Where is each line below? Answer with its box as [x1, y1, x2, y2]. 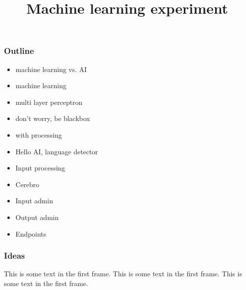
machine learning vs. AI [15, 64, 87, 74]
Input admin [15, 195, 53, 206]
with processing [15, 130, 62, 140]
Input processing [15, 163, 66, 173]
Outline [4, 45, 34, 57]
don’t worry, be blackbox [15, 113, 90, 123]
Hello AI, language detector [15, 146, 98, 156]
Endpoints [15, 228, 46, 239]
